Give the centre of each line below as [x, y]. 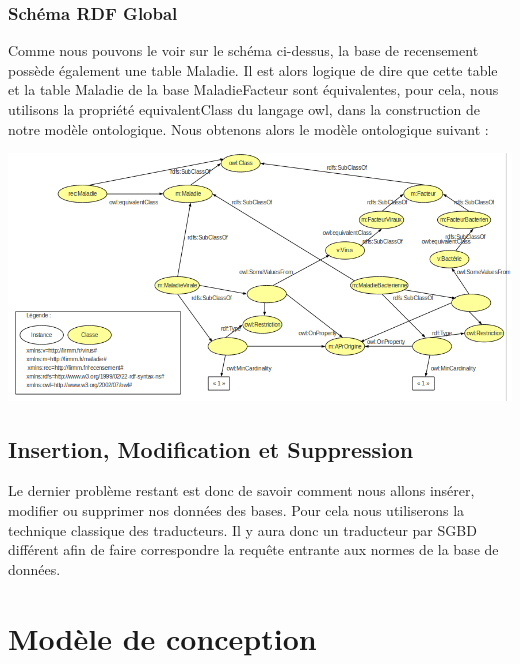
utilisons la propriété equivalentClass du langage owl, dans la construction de [244, 109]
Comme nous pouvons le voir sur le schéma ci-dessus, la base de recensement [243, 50]
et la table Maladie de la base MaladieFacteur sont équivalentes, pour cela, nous [253, 89]
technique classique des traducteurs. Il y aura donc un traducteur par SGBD [242, 529]
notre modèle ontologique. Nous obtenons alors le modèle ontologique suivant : [248, 128]
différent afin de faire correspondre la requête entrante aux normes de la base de [253, 549]
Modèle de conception [162, 637]
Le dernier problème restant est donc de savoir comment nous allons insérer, [241, 490]
